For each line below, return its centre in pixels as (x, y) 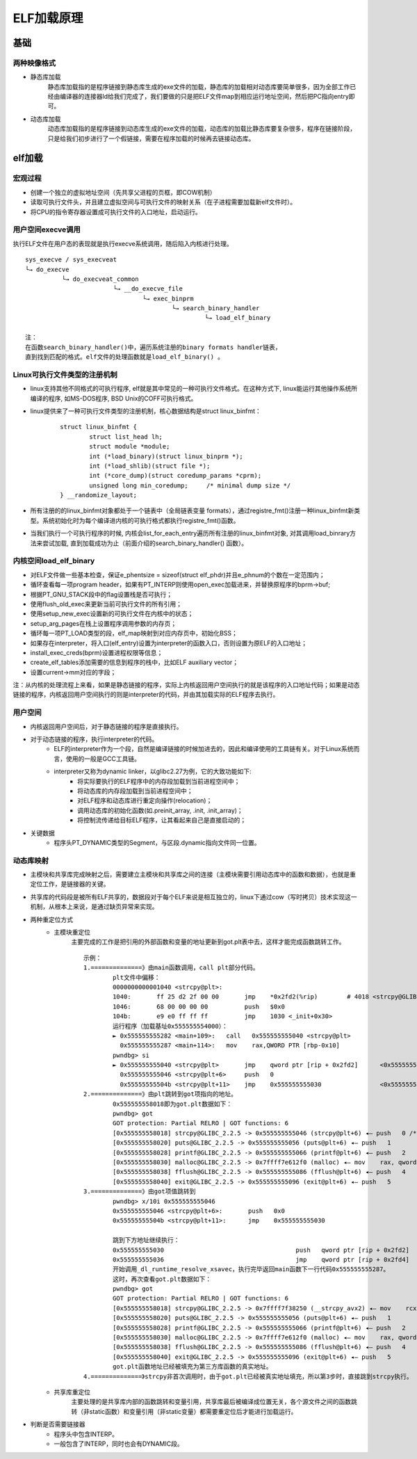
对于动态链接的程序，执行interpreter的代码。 (94, 739)
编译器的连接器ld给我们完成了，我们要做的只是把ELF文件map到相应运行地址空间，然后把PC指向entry (204, 97)
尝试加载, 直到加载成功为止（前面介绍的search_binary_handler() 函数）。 (145, 543)
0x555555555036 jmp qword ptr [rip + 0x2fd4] (261, 1259)
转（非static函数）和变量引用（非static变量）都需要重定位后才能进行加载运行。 (184, 1411)
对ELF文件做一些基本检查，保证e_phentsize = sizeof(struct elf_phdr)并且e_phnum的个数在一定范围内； (178, 574)
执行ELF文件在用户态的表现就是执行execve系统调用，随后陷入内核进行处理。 (123, 243)
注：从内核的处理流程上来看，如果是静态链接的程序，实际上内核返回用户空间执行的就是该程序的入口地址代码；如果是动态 (186, 685)
